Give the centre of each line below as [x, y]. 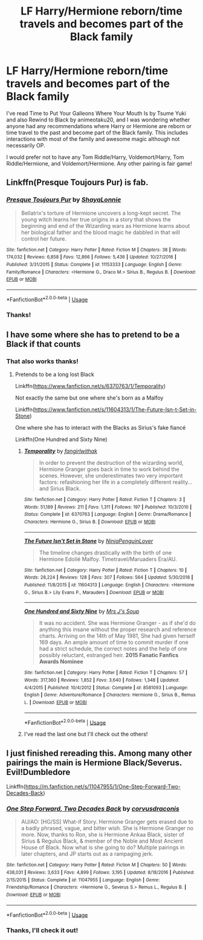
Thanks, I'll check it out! [42, 930]
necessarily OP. [26, 145]
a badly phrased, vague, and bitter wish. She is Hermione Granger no [107, 828]
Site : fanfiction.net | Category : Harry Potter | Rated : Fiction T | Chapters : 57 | [106, 673]
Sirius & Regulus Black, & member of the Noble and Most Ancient [102, 841]
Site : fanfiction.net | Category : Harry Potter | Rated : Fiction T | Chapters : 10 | [105, 570]
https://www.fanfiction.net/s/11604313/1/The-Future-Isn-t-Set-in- [115, 410]
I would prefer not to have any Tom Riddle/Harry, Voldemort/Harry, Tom [95, 157]
